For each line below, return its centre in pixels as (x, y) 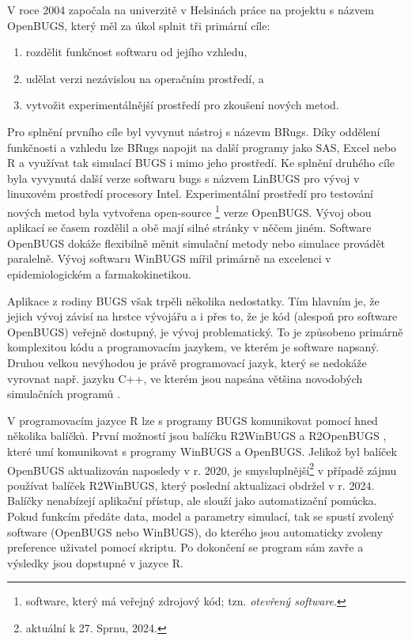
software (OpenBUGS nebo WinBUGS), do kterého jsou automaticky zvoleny (195, 531)
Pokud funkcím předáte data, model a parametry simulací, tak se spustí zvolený (201, 516)
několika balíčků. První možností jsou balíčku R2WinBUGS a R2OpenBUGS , (197, 436)
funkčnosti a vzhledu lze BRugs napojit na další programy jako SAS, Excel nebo (202, 147)
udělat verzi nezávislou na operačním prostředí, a (145, 78)
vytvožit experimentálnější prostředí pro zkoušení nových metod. (182, 105)
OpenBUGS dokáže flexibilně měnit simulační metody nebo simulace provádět (197, 243)
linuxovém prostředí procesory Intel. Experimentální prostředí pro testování (190, 193)
